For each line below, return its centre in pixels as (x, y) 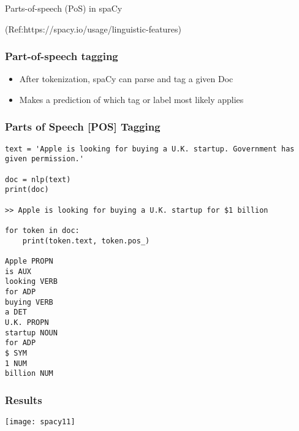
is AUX (18, 271)
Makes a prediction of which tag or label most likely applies (131, 99)
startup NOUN (31, 333)
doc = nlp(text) (38, 179)
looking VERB (31, 282)
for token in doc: (42, 230)
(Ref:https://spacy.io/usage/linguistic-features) (93, 29)
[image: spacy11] (40, 422)
